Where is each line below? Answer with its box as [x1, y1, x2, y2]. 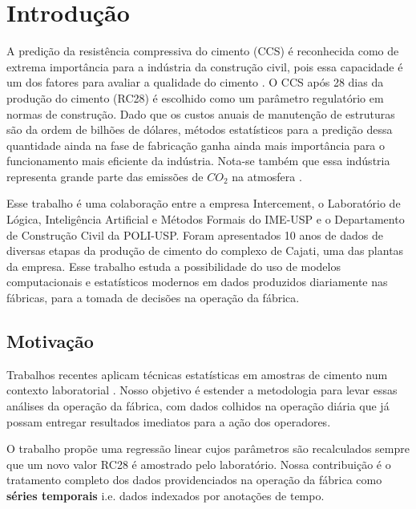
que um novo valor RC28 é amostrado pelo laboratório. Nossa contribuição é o [6, 455, 391, 472]
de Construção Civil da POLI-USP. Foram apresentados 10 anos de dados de [6, 226, 383, 243]
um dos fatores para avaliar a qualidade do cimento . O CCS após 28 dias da [6, 74, 384, 91]
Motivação [6, 329, 94, 353]
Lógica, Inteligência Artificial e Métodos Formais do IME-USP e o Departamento [6, 211, 405, 228]
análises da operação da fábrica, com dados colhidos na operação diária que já [6, 398, 390, 414]
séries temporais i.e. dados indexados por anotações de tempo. [6, 487, 325, 503]
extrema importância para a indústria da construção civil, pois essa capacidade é [6, 58, 403, 75]
